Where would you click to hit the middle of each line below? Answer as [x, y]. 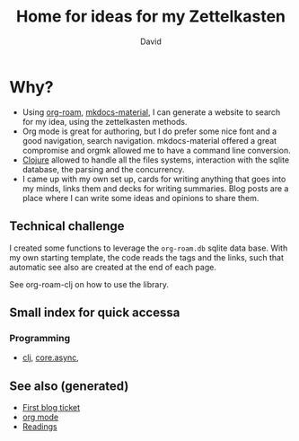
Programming [40, 338]
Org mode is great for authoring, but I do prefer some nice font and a [149, 131]
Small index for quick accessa [95, 312]
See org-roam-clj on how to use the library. [89, 284]
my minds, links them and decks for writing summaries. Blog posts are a [155, 188]
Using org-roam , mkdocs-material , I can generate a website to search [151, 112]
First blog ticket [51, 407]
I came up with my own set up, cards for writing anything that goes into [154, 179]
